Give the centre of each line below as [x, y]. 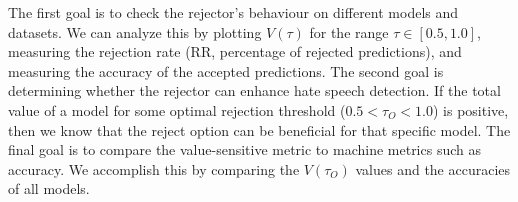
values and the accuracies [433, 168]
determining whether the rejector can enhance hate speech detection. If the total [254, 90]
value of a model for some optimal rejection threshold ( [177, 109]
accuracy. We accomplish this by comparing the [154, 168]
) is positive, [470, 109]
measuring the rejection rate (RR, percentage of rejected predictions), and [235, 51]
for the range [349, 31]
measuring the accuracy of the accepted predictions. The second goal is [226, 70]
